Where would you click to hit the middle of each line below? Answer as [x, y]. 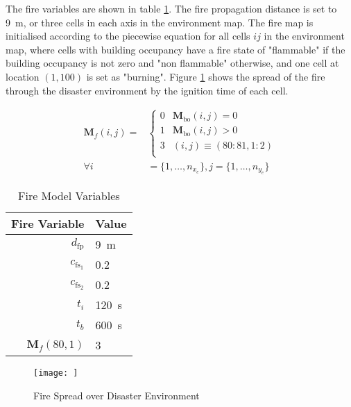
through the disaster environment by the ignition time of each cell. [147, 90]
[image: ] [56, 373]
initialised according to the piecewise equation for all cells [128, 36]
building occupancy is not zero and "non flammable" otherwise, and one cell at [172, 63]
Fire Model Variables [69, 196]
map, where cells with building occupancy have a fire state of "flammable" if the [175, 49]
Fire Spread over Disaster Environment [117, 395]
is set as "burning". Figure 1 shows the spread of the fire [206, 76]
